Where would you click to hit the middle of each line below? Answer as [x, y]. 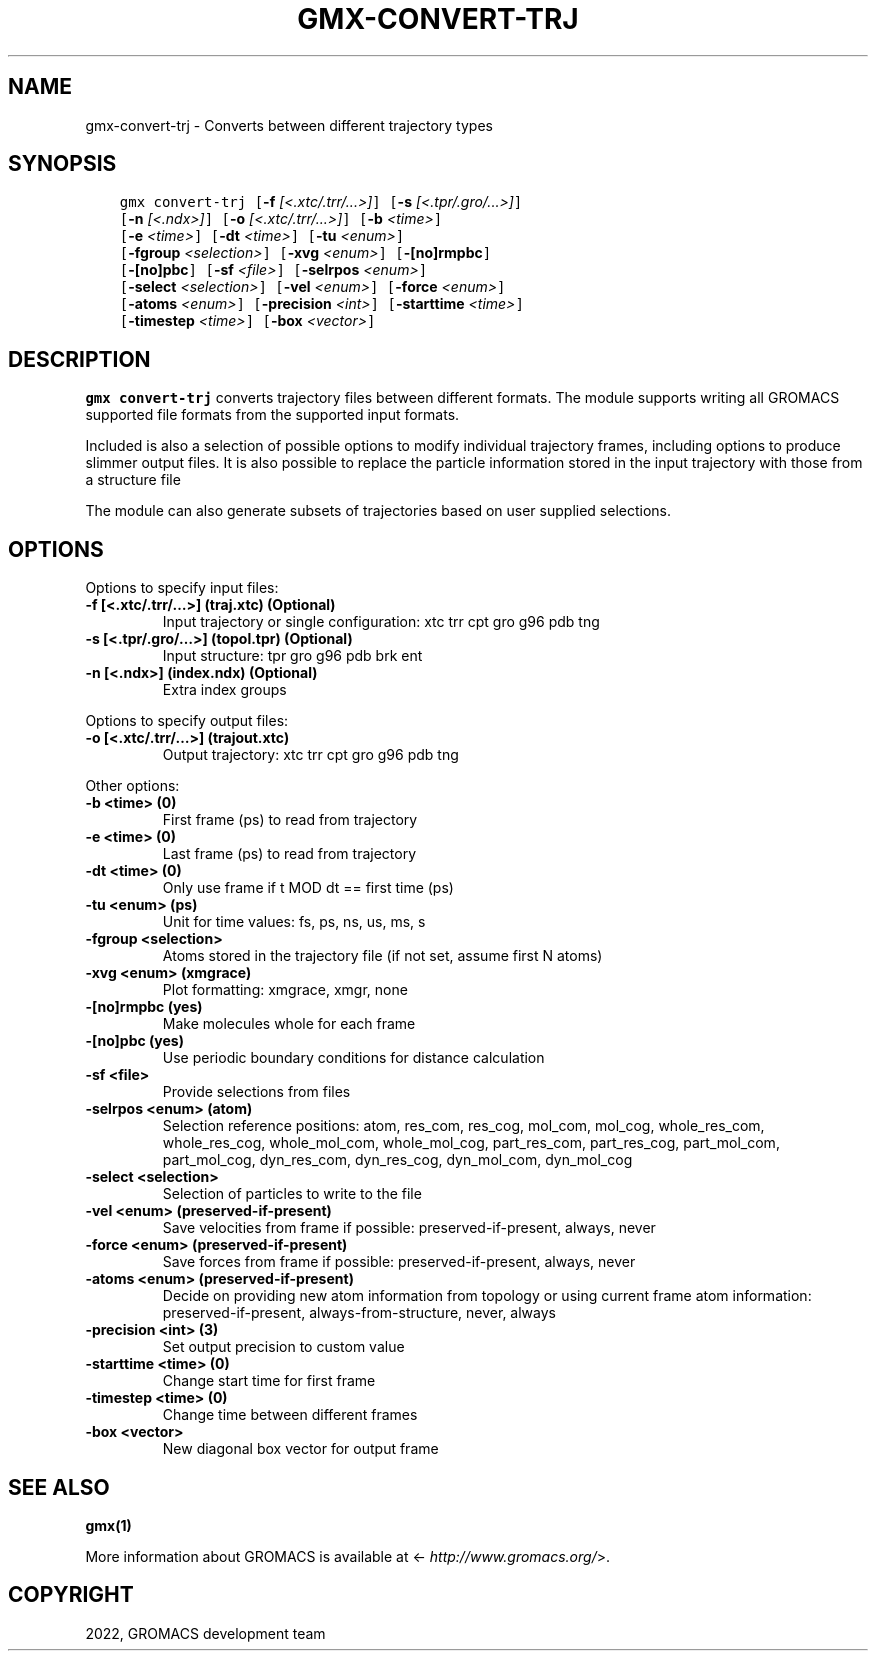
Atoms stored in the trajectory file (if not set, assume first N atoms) [382, 956]
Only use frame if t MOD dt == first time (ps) [308, 888]
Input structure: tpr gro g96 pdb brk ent [292, 656]
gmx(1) [108, 1525]
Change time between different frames [290, 1415]
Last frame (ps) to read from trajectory [289, 854]
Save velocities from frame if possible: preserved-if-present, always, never [409, 1228]
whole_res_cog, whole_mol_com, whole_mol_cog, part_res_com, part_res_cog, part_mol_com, [471, 1143]
